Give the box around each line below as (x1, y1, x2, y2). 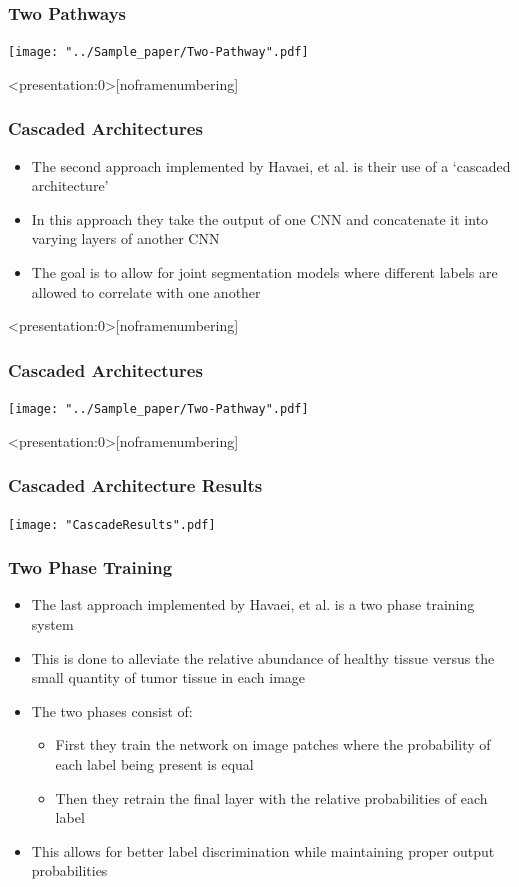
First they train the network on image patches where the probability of (55, 734, 491, 755)
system (31, 614, 74, 634)
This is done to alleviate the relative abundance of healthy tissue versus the (31, 647, 495, 668)
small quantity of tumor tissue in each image (31, 667, 306, 688)
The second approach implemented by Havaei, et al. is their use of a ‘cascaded (31, 155, 511, 176)
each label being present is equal (55, 753, 254, 774)
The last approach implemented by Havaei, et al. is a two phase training (31, 594, 475, 615)
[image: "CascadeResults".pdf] (8, 517, 216, 532)
